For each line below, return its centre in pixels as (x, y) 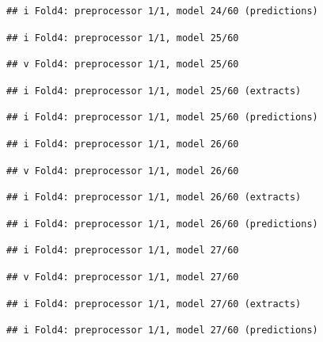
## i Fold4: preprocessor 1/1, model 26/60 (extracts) (154, 198)
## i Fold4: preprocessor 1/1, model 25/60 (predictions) (162, 118)
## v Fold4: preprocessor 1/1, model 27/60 (123, 277)
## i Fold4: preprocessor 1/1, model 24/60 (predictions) (162, 11)
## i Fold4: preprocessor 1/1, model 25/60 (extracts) (154, 91)
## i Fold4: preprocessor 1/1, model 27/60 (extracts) (154, 304)
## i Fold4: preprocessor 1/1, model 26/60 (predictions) (162, 224)
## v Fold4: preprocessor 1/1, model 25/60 (123, 65)
